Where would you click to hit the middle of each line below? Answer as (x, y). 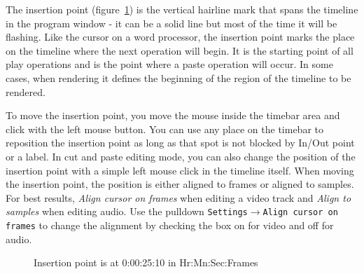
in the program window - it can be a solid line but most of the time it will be (171, 23)
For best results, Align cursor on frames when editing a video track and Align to (178, 197)
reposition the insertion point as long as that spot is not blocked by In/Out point (180, 143)
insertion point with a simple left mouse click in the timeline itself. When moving (180, 170)
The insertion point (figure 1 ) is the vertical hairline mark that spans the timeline (182, 9)
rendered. (26, 91)
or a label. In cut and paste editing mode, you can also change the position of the (181, 156)
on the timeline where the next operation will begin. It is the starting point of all (180, 50)
